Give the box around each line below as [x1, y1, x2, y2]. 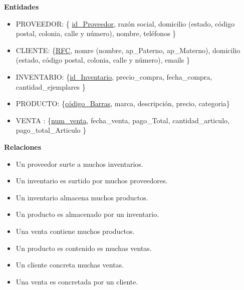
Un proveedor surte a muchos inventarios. [16, 158, 143, 169]
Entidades [4, 2, 39, 12]
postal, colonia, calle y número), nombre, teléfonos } [16, 28, 176, 39]
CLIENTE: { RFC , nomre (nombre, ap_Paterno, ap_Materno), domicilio [16, 45, 240, 55]
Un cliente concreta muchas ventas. [16, 259, 124, 270]
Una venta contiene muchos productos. [16, 225, 135, 236]
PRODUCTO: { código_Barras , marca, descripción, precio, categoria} [16, 98, 230, 109]
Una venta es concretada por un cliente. [16, 276, 138, 286]
